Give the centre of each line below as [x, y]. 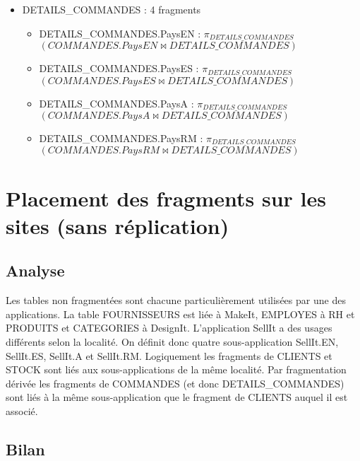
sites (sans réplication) [118, 225]
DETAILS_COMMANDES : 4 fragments [112, 9]
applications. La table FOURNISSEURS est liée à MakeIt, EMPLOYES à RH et [180, 314]
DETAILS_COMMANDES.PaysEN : [120, 33]
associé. [22, 410]
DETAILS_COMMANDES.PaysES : [119, 68]
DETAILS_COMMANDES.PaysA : [116, 103]
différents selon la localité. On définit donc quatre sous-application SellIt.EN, [172, 341]
